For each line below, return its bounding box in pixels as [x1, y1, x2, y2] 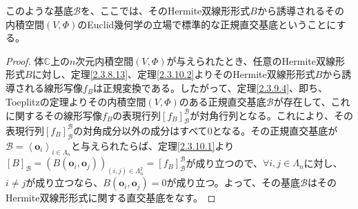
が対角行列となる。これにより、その [190, 108, 353, 122]
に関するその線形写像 [6, 108, 102, 122]
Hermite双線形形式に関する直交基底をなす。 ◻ [6, 190, 216, 205]
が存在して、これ [273, 94, 350, 108]
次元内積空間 [75, 53, 134, 68]
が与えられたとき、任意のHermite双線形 [166, 53, 345, 68]
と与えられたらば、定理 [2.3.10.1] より [71, 138, 235, 152]
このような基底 [6, 3, 73, 17]
